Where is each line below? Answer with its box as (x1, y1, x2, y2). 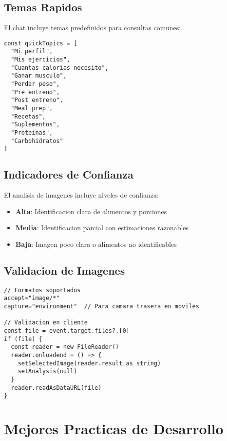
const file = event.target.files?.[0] (4, 327, 130, 335)
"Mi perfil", (11, 48, 53, 55)
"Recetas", (11, 113, 46, 120)
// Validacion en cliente (4, 319, 88, 326)
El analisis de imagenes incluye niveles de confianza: (4, 190, 159, 200)
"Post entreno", (11, 97, 63, 104)
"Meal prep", (11, 105, 53, 112)
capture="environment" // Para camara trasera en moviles (4, 303, 199, 310)
